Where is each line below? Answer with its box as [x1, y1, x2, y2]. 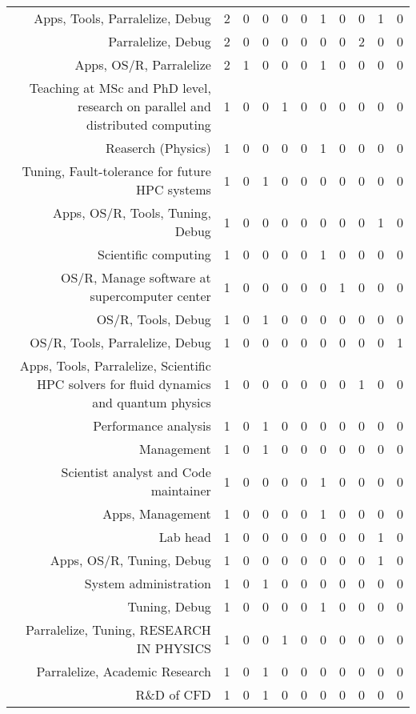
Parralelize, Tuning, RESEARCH [25, 620, 211, 639]
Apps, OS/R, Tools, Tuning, [53, 203, 211, 222]
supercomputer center [90, 287, 211, 305]
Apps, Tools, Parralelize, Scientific [19, 356, 211, 375]
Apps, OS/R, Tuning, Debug [50, 551, 211, 569]
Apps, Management [102, 504, 211, 523]
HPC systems [136, 180, 211, 199]
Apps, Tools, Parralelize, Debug [34, 9, 211, 27]
